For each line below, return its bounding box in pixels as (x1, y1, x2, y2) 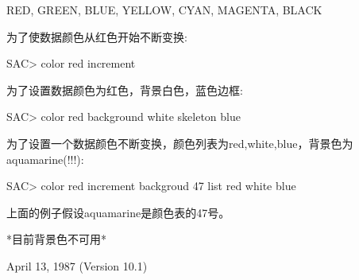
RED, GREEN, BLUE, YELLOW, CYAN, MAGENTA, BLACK (6, 2, 322, 17)
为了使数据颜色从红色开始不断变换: (6, 28, 187, 45)
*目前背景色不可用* (6, 231, 106, 247)
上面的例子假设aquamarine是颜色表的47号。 (6, 204, 230, 220)
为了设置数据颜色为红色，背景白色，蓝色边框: (6, 81, 243, 98)
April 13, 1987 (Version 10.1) (6, 257, 148, 274)
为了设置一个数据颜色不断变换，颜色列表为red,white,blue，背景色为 (6, 134, 353, 151)
